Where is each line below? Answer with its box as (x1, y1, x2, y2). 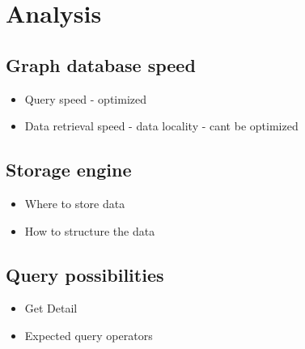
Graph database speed (6, 52, 196, 77)
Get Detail (24, 300, 78, 317)
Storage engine (6, 157, 132, 182)
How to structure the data (24, 222, 155, 239)
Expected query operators (24, 326, 153, 343)
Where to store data (24, 194, 125, 211)
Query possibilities (6, 262, 164, 287)
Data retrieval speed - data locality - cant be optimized (24, 117, 299, 134)
